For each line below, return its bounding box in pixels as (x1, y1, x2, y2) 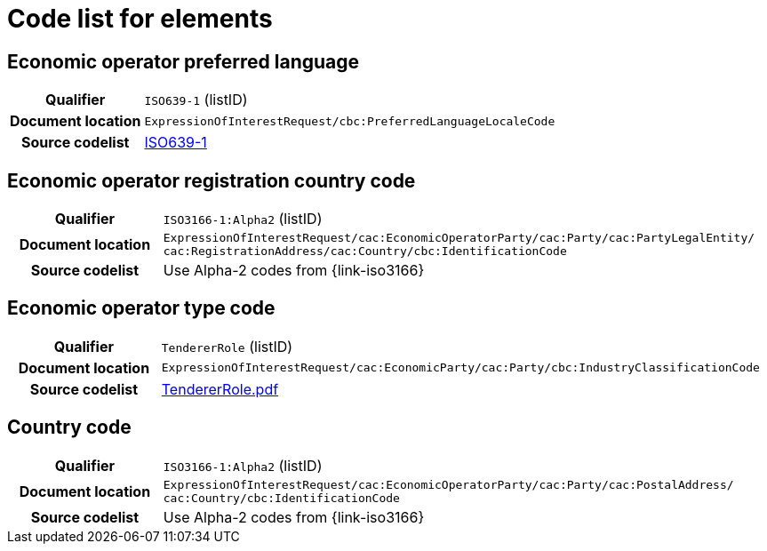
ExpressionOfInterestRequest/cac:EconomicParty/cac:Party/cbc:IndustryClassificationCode (161, 361, 760, 375)
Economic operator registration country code (7, 169, 416, 192)
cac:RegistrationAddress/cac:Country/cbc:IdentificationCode (163, 244, 567, 259)
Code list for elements (7, 4, 273, 34)
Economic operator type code (7, 297, 276, 320)
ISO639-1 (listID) (144, 91, 248, 109)
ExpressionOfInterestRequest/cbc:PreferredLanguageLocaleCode (144, 114, 555, 128)
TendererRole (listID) (161, 337, 293, 355)
